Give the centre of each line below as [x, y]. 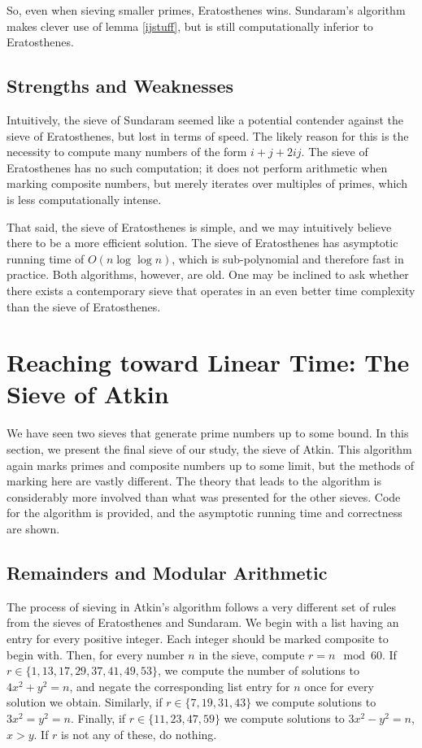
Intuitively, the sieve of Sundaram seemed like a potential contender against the [205, 119]
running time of [46, 258]
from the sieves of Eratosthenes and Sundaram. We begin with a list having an [203, 622]
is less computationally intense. [84, 199]
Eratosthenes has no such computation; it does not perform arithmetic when [197, 167]
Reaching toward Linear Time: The [208, 362]
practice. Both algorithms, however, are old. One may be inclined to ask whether [208, 274]
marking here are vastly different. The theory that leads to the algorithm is [194, 481]
